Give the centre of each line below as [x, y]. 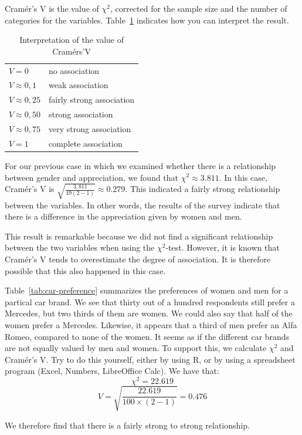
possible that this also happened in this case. [85, 270]
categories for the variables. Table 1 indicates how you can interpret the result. [147, 20]
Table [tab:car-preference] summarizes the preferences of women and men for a [147, 290]
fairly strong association [91, 100]
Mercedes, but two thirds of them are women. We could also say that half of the [149, 313]
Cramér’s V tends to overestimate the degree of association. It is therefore [138, 259]
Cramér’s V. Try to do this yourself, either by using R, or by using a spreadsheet [150, 359]
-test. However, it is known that [223, 247]
